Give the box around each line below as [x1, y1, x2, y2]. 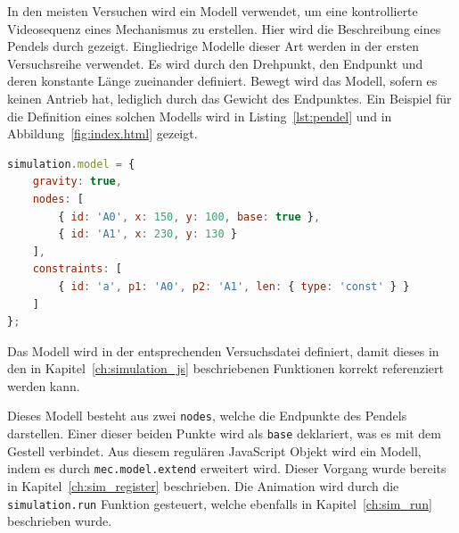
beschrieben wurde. [7, 512, 112, 530]
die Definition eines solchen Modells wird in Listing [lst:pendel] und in [7, 106, 392, 125]
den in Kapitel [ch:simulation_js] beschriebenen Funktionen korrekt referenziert [7, 359, 444, 378]
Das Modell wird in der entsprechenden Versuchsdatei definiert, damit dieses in [7, 341, 439, 360]
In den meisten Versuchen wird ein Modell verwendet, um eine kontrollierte [7, 2, 418, 20]
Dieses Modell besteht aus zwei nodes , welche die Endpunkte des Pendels [7, 406, 407, 425]
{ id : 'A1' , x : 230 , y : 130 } [58, 228, 237, 241]
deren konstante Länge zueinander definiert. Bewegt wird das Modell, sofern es [7, 71, 438, 90]
